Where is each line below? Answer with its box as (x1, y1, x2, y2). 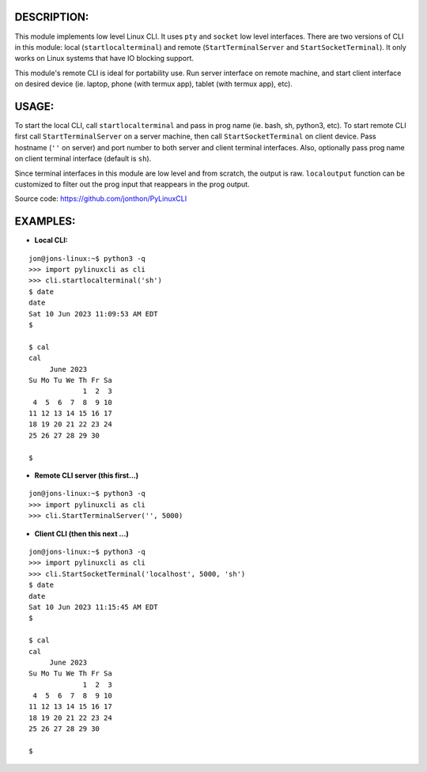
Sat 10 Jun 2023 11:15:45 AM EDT (28, 602, 158, 611)
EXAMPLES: (14, 214, 76, 229)
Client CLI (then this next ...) (34, 528, 130, 538)
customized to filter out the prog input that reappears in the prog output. (14, 179, 250, 189)
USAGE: (14, 100, 55, 113)
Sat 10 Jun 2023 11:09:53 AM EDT (28, 309, 158, 318)
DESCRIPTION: (14, 10, 89, 24)
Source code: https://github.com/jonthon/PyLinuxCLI (14, 194, 187, 203)
